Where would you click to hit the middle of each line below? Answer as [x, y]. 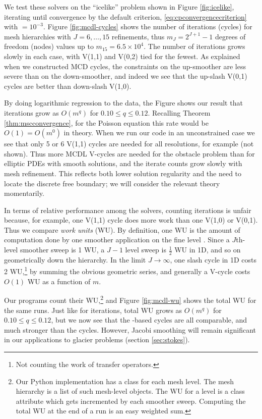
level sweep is [146, 250]
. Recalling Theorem [179, 112]
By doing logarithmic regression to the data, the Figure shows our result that [123, 103]
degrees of [231, 36]
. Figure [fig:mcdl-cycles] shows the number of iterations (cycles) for [148, 27]
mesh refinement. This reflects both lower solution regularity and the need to [123, 173]
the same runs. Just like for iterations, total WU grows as [93, 310]
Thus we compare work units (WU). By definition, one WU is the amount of [122, 229]
